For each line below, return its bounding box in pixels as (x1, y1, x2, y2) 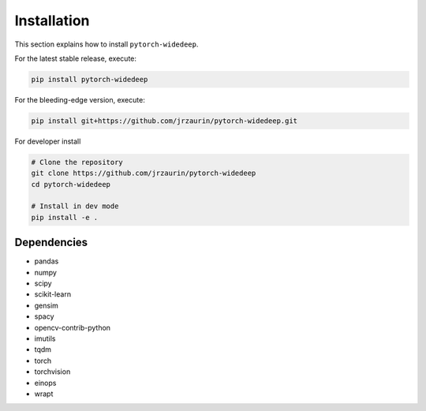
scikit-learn (34, 290, 71, 299)
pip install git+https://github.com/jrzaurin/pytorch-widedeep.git (31, 116, 298, 125)
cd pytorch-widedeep (31, 180, 110, 189)
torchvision (34, 367, 71, 376)
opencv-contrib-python (34, 323, 110, 332)
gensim (34, 301, 59, 310)
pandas (34, 256, 59, 266)
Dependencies (14, 236, 88, 249)
